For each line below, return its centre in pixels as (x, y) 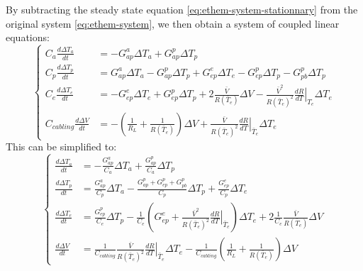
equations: (28, 37)
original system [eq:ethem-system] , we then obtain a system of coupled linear (173, 23)
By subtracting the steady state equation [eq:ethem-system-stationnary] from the (182, 9)
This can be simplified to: (61, 146)
